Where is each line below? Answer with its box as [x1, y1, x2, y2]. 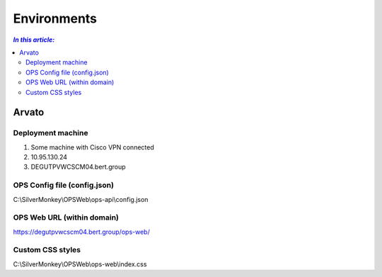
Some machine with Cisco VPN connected [30, 142, 155, 152]
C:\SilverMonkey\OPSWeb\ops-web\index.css [13, 259, 147, 268]
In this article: [13, 35, 55, 44]
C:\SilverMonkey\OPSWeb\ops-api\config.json [13, 195, 149, 203]
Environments [13, 11, 98, 26]
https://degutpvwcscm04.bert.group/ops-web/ [13, 227, 150, 236]
